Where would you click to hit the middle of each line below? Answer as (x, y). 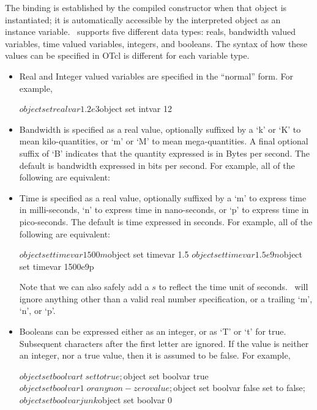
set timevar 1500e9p (57, 266)
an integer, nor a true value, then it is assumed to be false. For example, (155, 355)
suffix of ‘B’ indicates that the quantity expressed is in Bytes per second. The (165, 153)
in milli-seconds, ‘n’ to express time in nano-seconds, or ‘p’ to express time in (164, 210)
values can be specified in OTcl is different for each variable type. (127, 55)
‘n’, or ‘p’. (37, 311)
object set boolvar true (166, 375)
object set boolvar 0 (135, 400)
